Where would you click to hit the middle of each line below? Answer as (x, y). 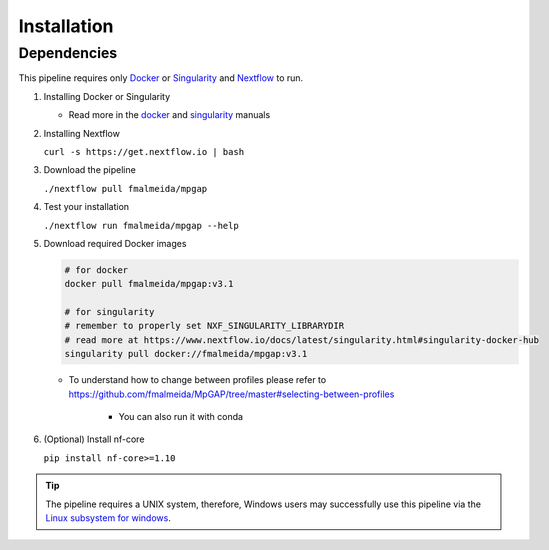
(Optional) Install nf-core (94, 439)
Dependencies (68, 53)
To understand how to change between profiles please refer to (197, 380)
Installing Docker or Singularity (107, 96)
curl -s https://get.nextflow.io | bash (144, 151)
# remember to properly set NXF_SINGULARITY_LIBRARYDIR (204, 326)
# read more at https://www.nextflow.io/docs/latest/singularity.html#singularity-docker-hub (302, 339)
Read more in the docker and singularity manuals (169, 115)
